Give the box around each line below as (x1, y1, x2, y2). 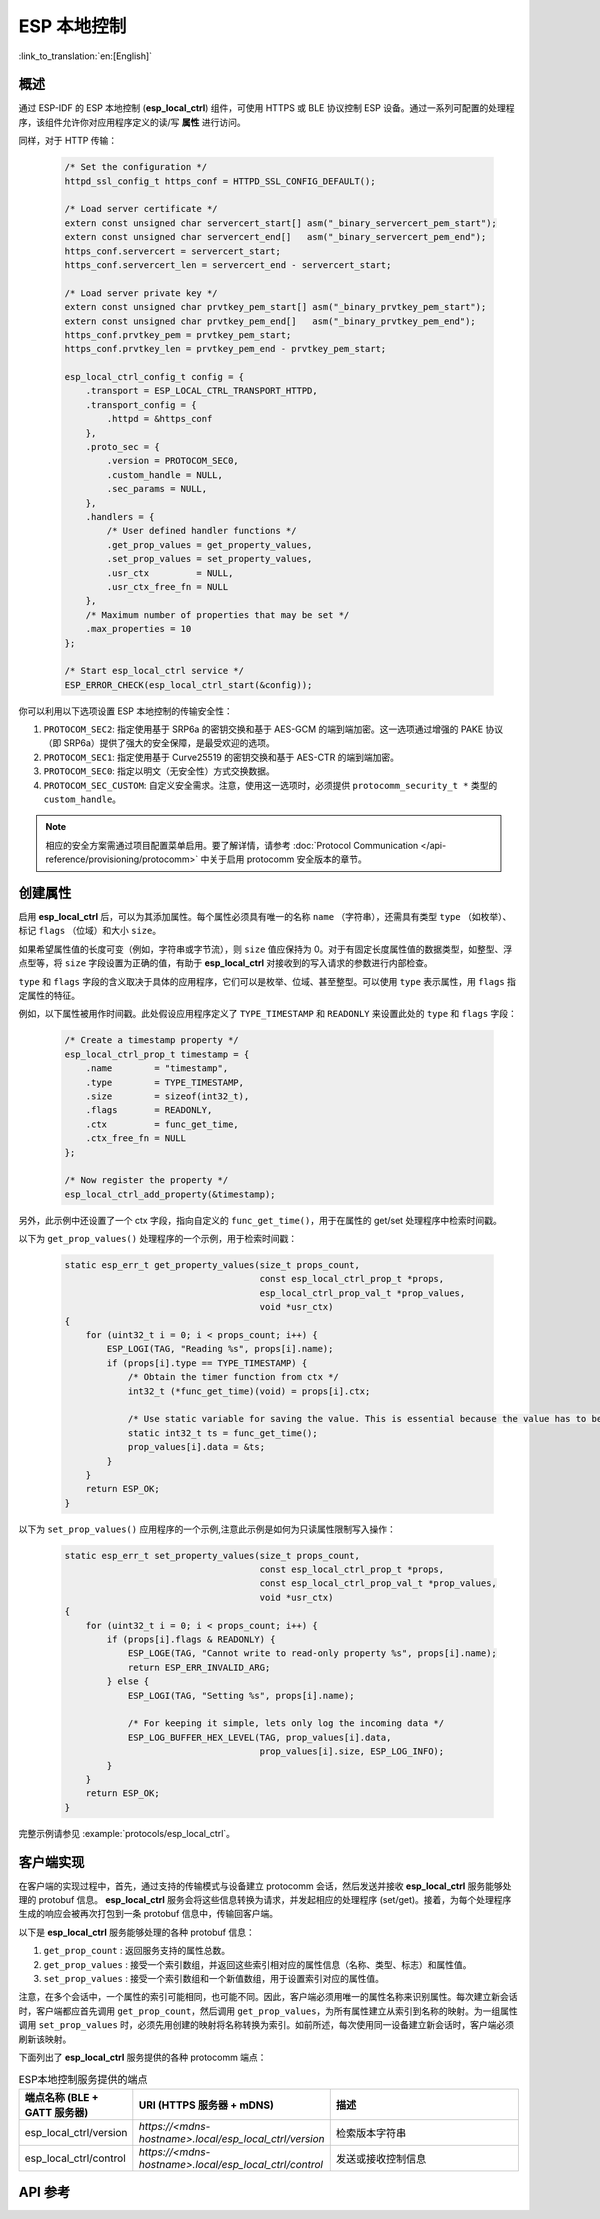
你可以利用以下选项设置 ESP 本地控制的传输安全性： (18, 705, 234, 717)
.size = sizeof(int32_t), (85, 1090, 250, 1102)
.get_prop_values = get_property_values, (106, 539, 313, 550)
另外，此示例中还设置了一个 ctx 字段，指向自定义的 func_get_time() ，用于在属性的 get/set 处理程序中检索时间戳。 (18, 1214, 502, 1226)
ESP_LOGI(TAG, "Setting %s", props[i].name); (127, 1690, 355, 1701)
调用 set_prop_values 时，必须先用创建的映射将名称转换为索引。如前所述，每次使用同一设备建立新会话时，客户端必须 (18, 2019, 515, 2031)
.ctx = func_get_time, (85, 1118, 239, 1130)
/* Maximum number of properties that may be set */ (85, 609, 350, 620)
